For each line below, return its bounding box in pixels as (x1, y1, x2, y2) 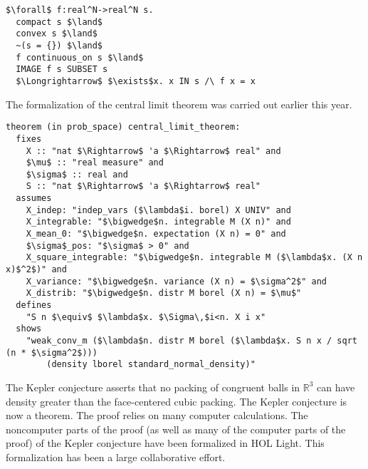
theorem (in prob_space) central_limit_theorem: (6, 122, 241, 133)
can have (317, 379, 355, 394)
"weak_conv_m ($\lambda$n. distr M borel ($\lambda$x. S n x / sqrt (26, 336, 357, 346)
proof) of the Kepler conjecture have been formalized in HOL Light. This (6, 435, 325, 450)
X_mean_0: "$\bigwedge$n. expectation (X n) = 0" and (26, 229, 286, 239)
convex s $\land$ (16, 29, 98, 39)
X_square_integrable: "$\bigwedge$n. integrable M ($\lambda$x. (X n (26, 252, 363, 263)
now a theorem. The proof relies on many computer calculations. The (6, 408, 308, 423)
